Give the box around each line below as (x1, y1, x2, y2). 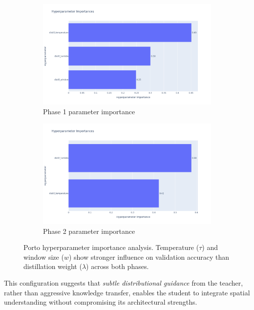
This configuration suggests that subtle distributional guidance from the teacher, (4, 277, 243, 288)
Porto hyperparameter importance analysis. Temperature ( (23, 242, 199, 252)
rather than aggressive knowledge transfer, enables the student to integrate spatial (4, 287, 250, 297)
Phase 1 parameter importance (43, 106, 135, 116)
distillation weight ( (23, 261, 82, 271)
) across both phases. (86, 261, 149, 271)
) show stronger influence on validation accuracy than (68, 251, 230, 262)
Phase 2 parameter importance (43, 226, 135, 236)
